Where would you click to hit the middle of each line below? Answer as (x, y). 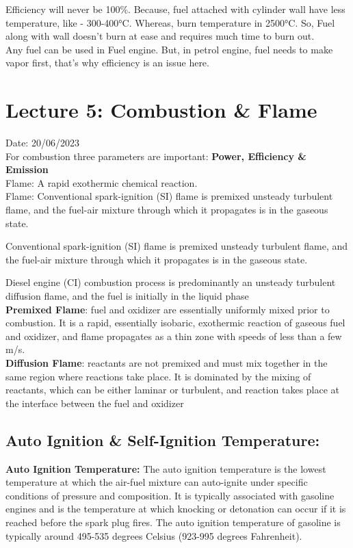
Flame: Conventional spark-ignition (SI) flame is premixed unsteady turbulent (169, 196)
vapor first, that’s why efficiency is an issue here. (107, 63)
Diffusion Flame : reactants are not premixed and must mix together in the (167, 363)
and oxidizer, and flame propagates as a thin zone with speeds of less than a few (174, 336)
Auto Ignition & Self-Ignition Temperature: (163, 440)
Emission (27, 169)
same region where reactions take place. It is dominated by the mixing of (158, 376)
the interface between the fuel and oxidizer (95, 403)
